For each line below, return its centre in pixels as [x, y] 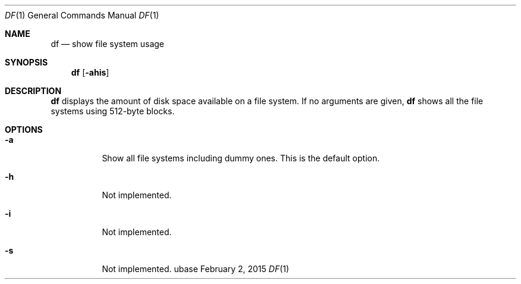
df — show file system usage [108, 44]
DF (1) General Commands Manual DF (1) [82, 15]
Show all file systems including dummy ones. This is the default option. [241, 158]
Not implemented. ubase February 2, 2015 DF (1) [196, 269]
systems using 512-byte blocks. [113, 111]
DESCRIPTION [33, 91]
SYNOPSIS [26, 62]
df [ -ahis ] [90, 72]
